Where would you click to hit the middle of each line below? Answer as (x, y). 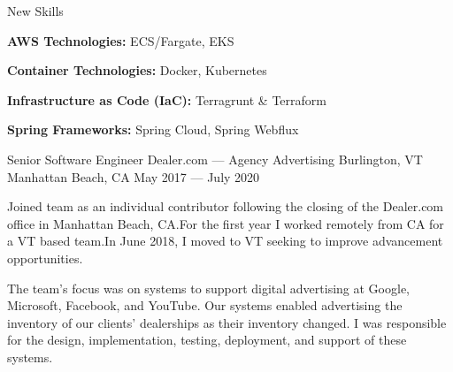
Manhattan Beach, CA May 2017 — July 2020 (134, 176)
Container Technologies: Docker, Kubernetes (137, 70)
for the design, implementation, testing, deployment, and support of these (207, 340)
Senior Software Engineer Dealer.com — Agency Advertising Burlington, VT (215, 159)
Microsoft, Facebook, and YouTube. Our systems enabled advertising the (205, 305)
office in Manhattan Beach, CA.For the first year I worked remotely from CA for (226, 223)
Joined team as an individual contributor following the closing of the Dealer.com (226, 206)
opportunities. (45, 258)
